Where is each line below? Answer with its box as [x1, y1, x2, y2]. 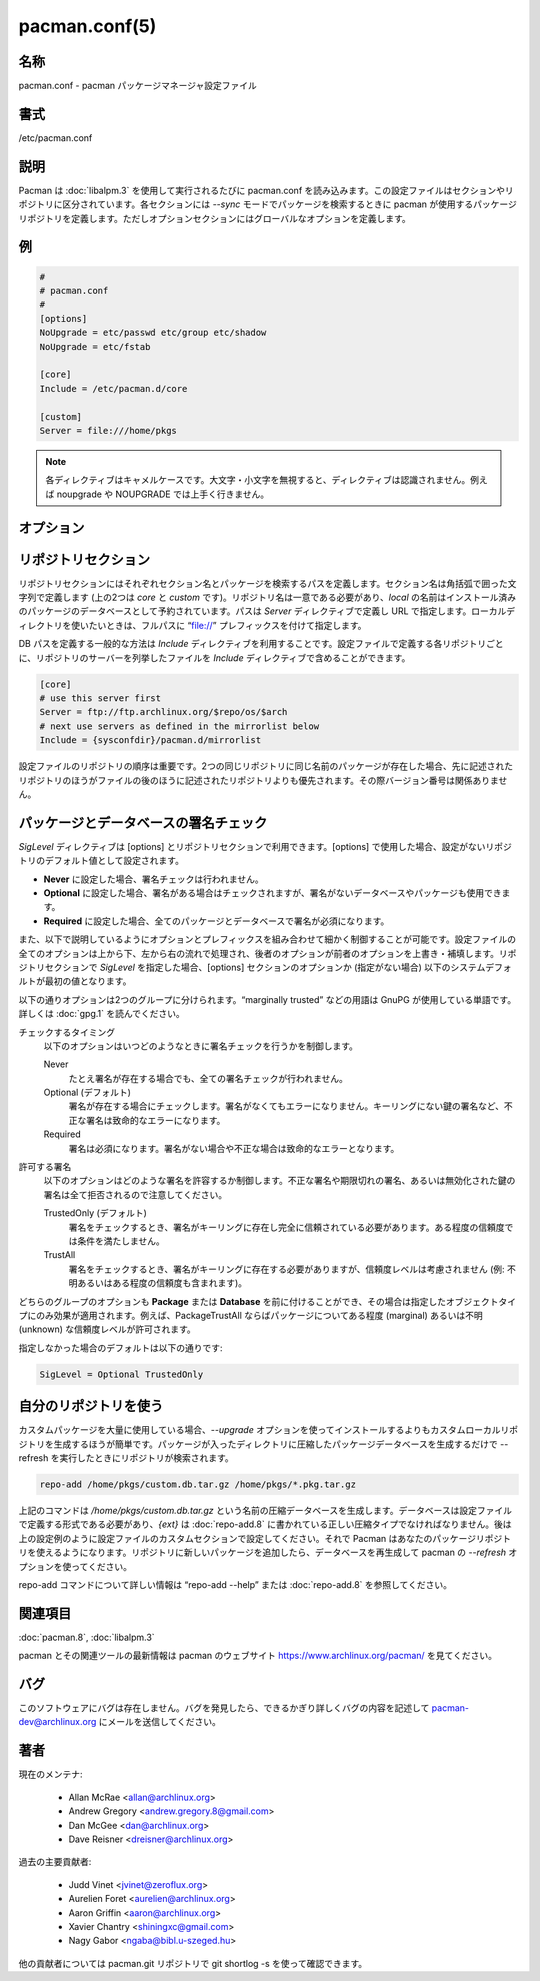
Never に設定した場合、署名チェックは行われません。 [43, 873, 264, 885]
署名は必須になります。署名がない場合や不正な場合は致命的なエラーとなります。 [68, 1142, 400, 1154]
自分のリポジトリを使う [18, 1398, 164, 1415]
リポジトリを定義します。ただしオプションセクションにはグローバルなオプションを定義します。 [18, 212, 412, 224]
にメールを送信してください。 [98, 1716, 222, 1728]
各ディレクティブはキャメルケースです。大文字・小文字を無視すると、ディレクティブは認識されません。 [45, 474, 471, 486]
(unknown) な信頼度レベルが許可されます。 [18, 1323, 197, 1335]
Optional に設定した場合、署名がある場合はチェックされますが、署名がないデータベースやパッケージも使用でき [43, 886, 502, 899]
